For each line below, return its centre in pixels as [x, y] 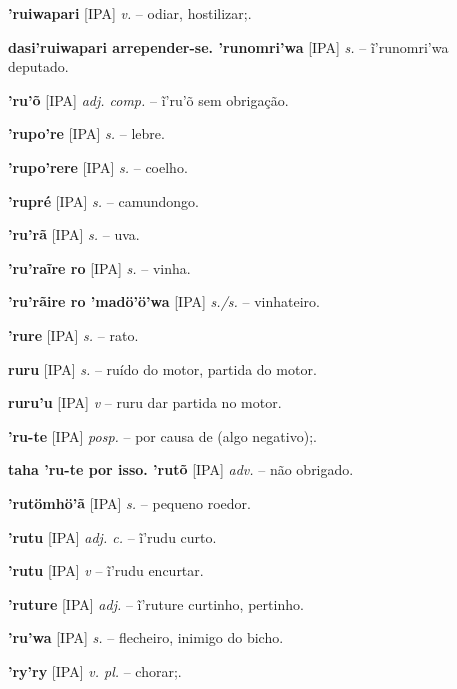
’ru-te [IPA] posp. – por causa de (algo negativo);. [162, 435]
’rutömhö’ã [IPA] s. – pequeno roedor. [129, 502]
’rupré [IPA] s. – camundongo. [103, 200]
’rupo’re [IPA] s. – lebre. [86, 133]
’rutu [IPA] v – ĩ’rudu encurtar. [106, 570]
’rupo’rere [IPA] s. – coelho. [98, 166]
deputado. [38, 66]
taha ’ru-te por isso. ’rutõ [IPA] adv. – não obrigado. [181, 469]
